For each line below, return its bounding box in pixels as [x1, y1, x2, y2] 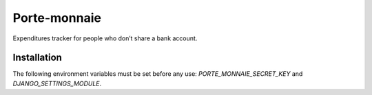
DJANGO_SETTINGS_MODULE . [12, 79, 102, 87]
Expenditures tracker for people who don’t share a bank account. [12, 34, 198, 42]
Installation [12, 52, 62, 64]
